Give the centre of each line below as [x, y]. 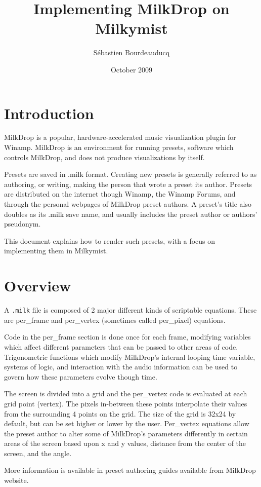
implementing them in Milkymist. [56, 251]
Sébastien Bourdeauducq [132, 52]
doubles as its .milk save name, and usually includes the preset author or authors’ [131, 214]
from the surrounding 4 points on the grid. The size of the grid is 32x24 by [120, 413]
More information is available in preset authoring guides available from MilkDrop [130, 470]
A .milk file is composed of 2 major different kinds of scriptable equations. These [130, 310]
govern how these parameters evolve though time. [81, 376]
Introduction [49, 113]
